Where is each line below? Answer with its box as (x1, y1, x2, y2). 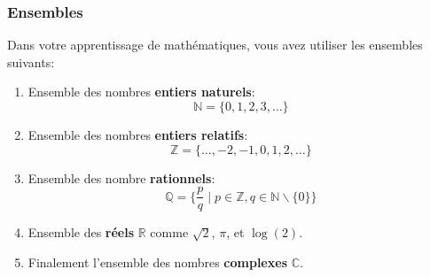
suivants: (7, 52, 55, 71)
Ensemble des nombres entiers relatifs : (27, 126, 248, 143)
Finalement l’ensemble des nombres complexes (27, 252, 287, 271)
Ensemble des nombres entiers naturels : (27, 82, 255, 101)
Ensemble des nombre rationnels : (27, 168, 215, 187)
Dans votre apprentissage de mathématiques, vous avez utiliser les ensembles (7, 35, 423, 54)
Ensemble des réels (27, 223, 135, 242)
